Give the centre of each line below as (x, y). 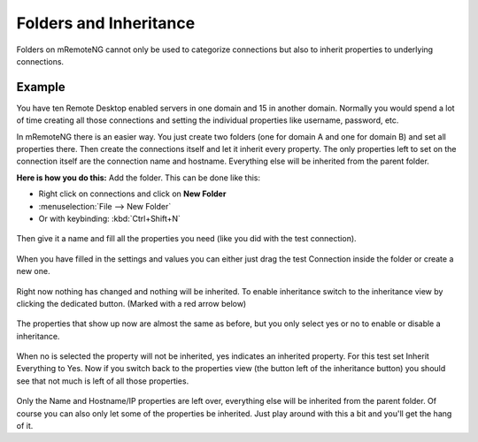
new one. (33, 271)
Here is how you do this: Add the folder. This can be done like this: (139, 178)
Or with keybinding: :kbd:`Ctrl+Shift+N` (110, 218)
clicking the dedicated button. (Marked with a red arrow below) (131, 303)
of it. (25, 426)
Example (41, 87)
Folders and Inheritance (106, 23)
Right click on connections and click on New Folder (132, 194)
